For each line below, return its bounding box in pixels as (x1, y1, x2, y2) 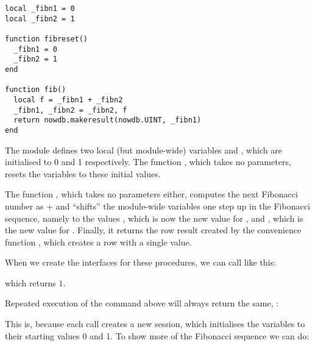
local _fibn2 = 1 (5, 14, 75, 23)
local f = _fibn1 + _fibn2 (13, 95, 123, 104)
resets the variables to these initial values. (5, 167, 161, 180)
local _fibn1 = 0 (5, 4, 75, 13)
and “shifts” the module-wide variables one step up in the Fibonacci (55, 199, 310, 212)
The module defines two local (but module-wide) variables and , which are (5, 143, 282, 156)
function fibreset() (5, 34, 88, 43)
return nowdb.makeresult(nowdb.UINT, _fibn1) (13, 116, 202, 125)
